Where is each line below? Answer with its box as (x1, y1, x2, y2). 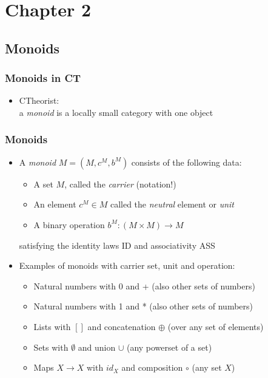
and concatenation (87, 320, 156, 332)
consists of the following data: (131, 155, 242, 168)
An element (33, 198, 76, 211)
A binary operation (33, 218, 105, 231)
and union (78, 340, 116, 353)
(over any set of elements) (167, 320, 264, 332)
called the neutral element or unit (110, 198, 234, 211)
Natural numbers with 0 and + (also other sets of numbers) (33, 279, 255, 292)
